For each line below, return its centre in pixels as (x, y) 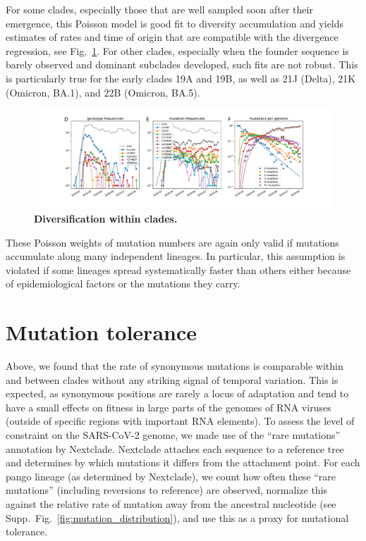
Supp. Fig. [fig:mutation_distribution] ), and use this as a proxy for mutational (177, 517)
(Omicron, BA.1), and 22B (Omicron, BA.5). (103, 92)
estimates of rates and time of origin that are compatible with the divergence (172, 37)
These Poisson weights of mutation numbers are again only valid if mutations (172, 242)
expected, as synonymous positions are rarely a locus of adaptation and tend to (177, 393)
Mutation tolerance (101, 332)
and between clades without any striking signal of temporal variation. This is (172, 379)
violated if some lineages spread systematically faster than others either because (178, 269)
